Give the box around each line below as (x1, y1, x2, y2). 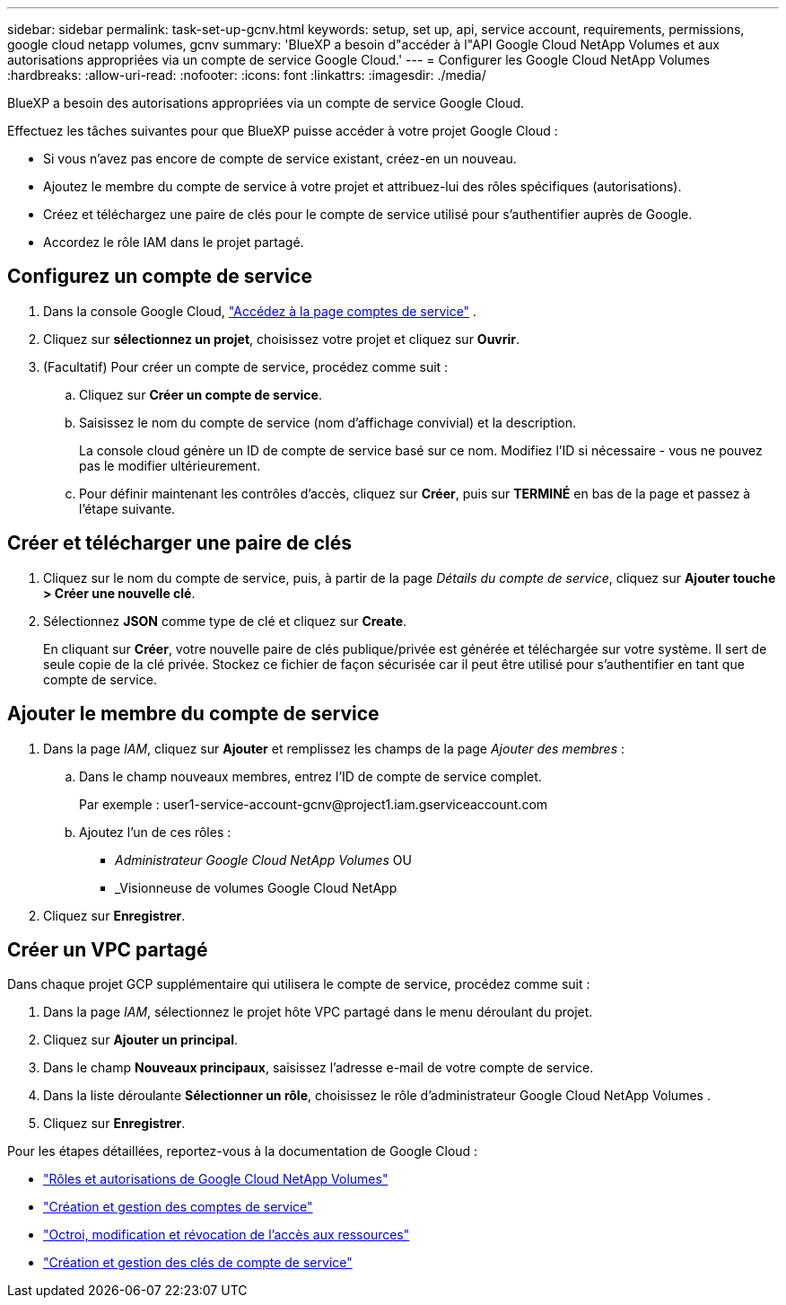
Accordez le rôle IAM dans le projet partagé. (43, 234, 304, 250)
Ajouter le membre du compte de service (7, 702, 380, 726)
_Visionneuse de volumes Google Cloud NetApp (115, 879, 397, 895)
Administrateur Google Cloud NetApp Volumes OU (115, 851, 412, 868)
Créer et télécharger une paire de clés (7, 532, 352, 555)
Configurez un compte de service (7, 265, 312, 288)
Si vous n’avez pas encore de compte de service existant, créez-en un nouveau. (43, 151, 517, 166)
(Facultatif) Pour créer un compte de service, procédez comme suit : (43, 358, 449, 375)
